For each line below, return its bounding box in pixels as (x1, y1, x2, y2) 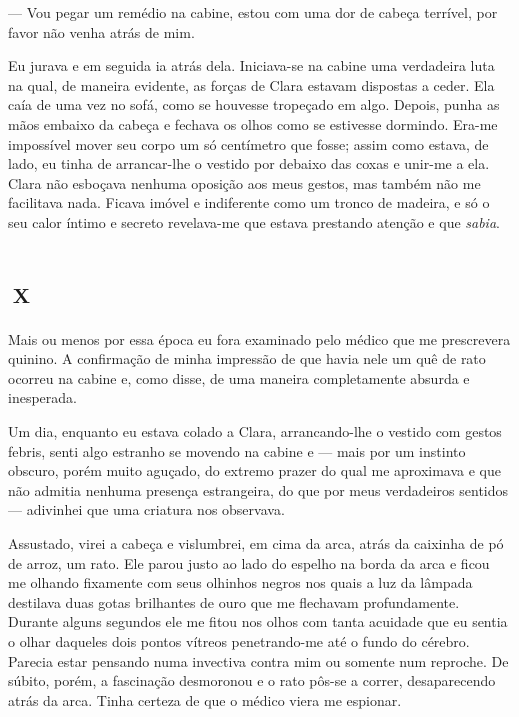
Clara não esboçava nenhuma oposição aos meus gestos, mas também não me (8, 172, 481, 193)
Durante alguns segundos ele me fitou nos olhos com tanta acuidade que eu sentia (8, 611, 508, 632)
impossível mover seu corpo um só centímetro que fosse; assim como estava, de (8, 133, 489, 154)
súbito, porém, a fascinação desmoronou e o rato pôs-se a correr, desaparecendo (8, 670, 496, 691)
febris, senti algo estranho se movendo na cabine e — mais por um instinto (8, 440, 466, 461)
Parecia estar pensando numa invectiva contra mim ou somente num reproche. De (8, 650, 509, 671)
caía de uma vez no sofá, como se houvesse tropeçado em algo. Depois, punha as (8, 94, 500, 115)
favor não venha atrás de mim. (8, 21, 195, 42)
